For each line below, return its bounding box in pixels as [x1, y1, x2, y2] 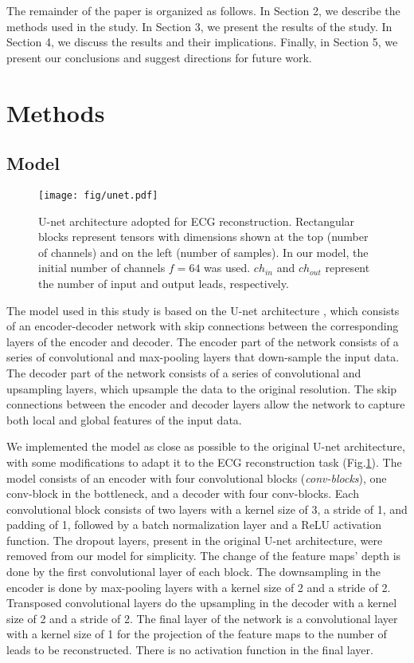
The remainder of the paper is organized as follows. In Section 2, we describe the [6, 2, 400, 18]
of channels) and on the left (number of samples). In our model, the [38, 243, 369, 260]
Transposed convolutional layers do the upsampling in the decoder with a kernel [6, 594, 397, 611]
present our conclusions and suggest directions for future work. [6, 49, 312, 65]
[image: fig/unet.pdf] [38, 189, 158, 201]
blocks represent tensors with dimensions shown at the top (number [38, 228, 369, 245]
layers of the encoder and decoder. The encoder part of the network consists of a [6, 333, 399, 349]
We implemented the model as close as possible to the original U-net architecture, [6, 438, 405, 455]
